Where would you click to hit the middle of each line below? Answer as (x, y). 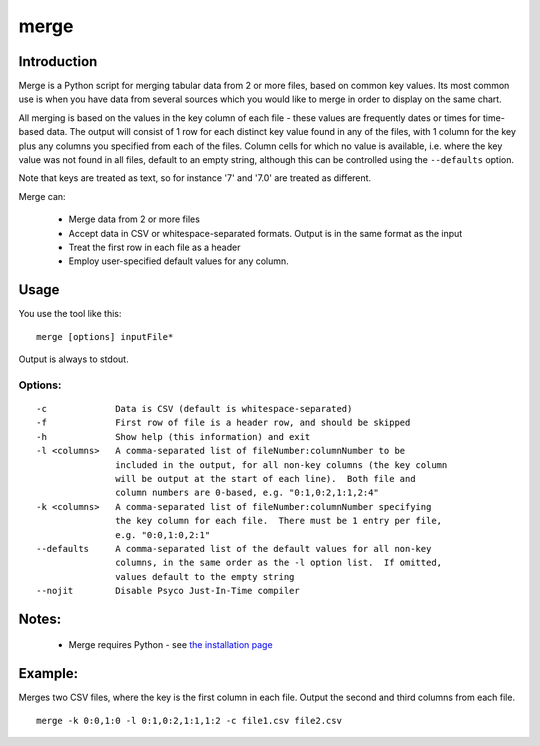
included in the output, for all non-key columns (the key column (281, 464)
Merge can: (42, 196)
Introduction (58, 61)
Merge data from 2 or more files (134, 219)
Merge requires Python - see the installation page (171, 645)
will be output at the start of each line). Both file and (265, 478)
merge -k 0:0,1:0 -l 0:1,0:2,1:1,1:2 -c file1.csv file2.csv (189, 720)
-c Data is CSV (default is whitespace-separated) (194, 408)
